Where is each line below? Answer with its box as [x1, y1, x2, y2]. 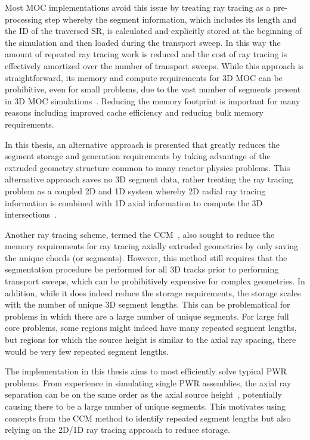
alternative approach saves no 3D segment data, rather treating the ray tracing [5, 173, 293, 185]
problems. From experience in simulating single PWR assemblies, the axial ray [5, 376, 292, 389]
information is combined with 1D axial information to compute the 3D [5, 196, 263, 209]
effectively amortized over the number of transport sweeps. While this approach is [5, 59, 304, 72]
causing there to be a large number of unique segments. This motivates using [5, 400, 286, 412]
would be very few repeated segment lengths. [5, 345, 169, 357]
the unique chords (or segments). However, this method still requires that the [5, 251, 287, 264]
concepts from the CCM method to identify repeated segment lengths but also [5, 411, 291, 424]
